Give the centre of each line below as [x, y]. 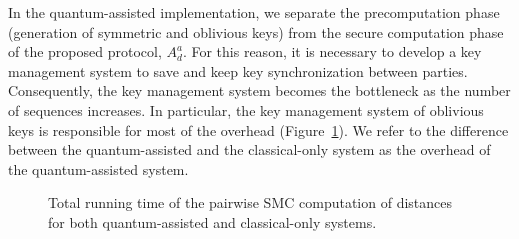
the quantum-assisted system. [98, 168]
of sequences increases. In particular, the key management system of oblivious [246, 109]
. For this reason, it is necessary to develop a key [332, 51]
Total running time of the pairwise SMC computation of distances [250, 202]
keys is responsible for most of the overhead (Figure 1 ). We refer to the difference [258, 129]
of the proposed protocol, [85, 51]
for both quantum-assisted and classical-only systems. [212, 221]
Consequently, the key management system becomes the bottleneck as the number [259, 90]
